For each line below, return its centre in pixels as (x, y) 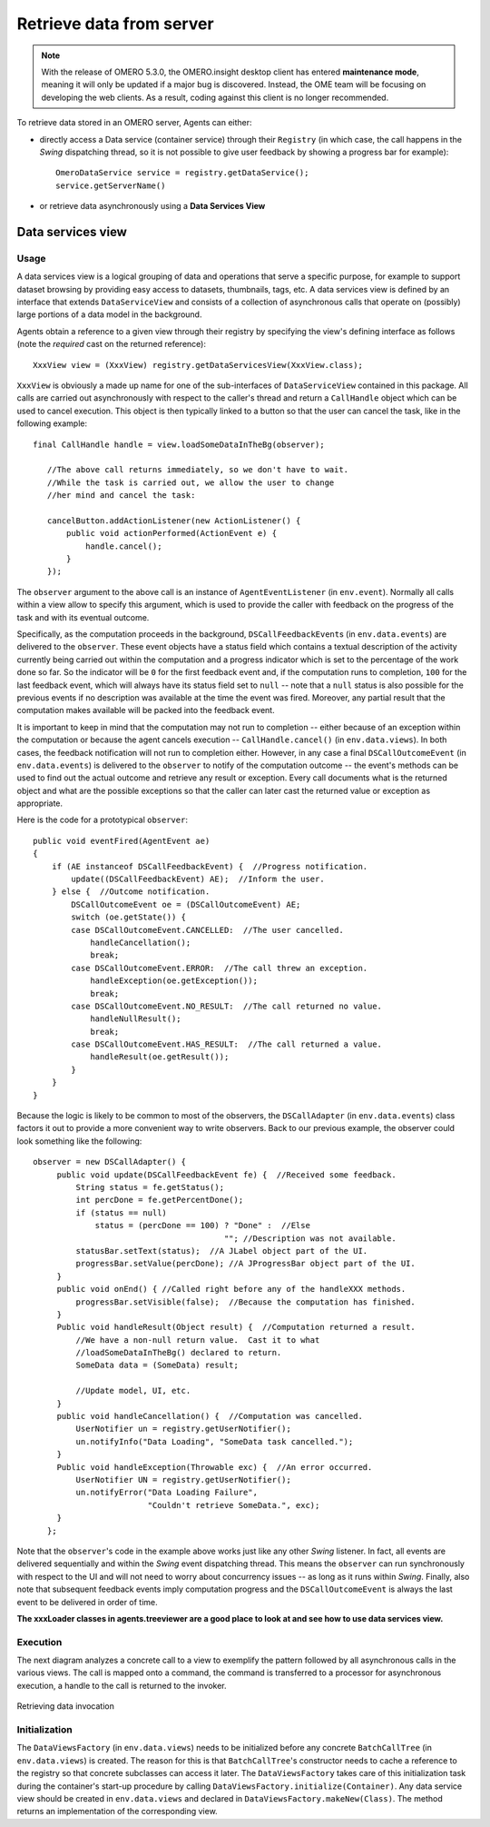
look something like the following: (79, 1141)
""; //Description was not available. (310, 1238)
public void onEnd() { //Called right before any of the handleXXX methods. (231, 1289)
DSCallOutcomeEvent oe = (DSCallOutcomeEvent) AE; (186, 904)
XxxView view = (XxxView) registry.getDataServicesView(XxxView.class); (198, 365)
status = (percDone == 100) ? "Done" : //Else (202, 1226)
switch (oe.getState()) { (128, 917)
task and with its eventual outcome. (83, 617)
